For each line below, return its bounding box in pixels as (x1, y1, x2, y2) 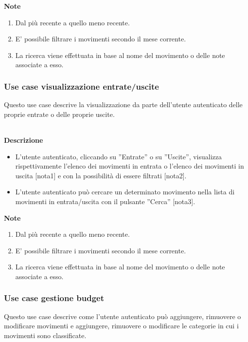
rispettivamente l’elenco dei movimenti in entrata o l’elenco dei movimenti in (15, 161, 244, 171)
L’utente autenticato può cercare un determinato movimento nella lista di (15, 187, 235, 197)
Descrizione (4, 134, 43, 145)
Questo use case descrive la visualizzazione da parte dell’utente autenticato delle (4, 99, 243, 110)
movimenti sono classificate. (4, 330, 87, 340)
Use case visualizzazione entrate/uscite (4, 80, 159, 92)
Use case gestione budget (4, 292, 105, 304)
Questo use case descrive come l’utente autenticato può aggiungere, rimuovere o (4, 311, 241, 321)
